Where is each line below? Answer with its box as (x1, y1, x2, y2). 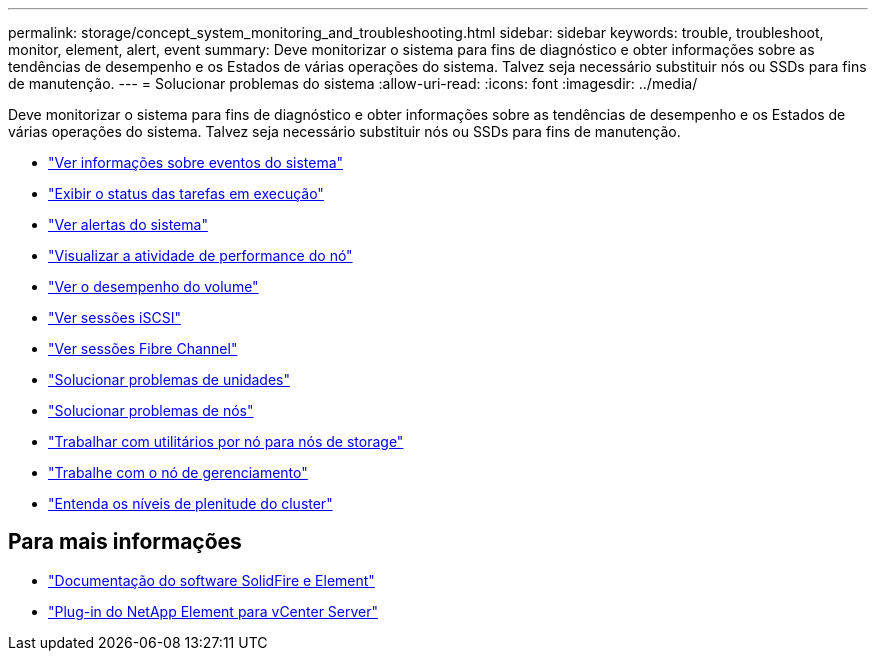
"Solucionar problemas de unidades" (48, 371, 290, 388)
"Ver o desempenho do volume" (48, 278, 259, 295)
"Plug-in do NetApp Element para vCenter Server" (48, 602, 379, 620)
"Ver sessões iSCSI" (48, 309, 181, 326)
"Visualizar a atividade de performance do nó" (48, 247, 353, 264)
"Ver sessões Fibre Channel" (48, 340, 238, 357)
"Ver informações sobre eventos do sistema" (48, 154, 344, 171)
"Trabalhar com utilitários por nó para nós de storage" (48, 433, 404, 450)
